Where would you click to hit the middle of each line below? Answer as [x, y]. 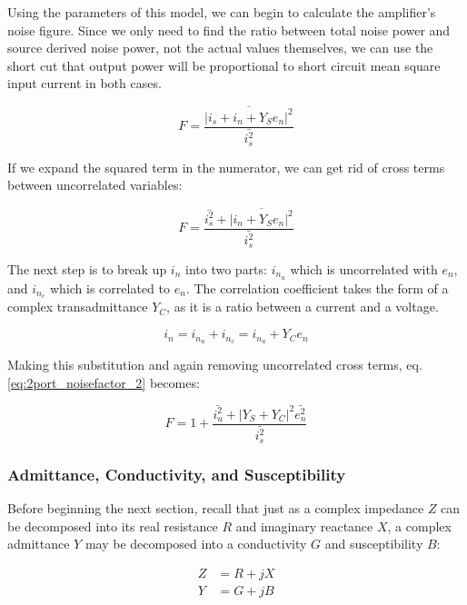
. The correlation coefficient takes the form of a [317, 288]
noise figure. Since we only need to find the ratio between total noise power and [229, 30]
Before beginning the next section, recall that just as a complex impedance [216, 508]
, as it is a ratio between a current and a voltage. [303, 307]
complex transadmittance [78, 307]
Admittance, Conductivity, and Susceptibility [177, 474]
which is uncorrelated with [364, 268]
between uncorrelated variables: [95, 185]
